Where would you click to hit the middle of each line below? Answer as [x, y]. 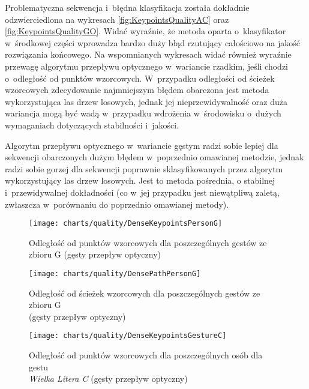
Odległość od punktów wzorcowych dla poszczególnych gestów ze [148, 242]
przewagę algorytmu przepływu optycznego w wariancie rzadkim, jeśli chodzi [147, 66]
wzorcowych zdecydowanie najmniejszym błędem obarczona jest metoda [137, 90]
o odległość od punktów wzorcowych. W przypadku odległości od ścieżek [140, 78]
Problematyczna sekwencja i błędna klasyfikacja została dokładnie [127, 7]
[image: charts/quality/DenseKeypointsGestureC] [128, 336]
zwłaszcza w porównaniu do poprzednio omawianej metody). [117, 204]
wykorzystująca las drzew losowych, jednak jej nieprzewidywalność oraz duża [146, 101]
